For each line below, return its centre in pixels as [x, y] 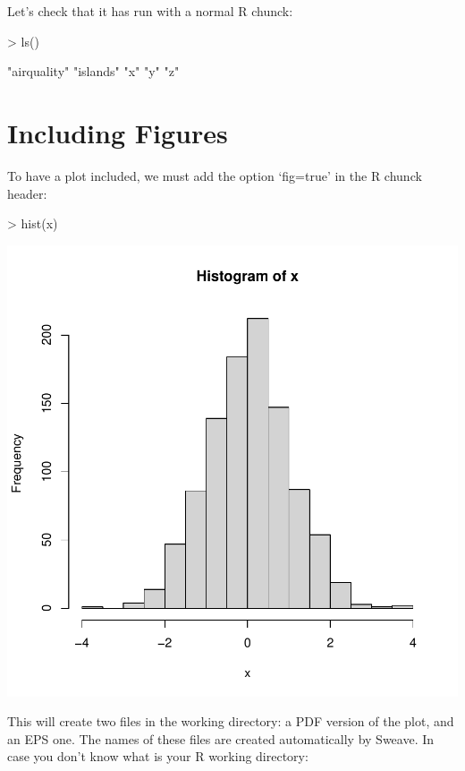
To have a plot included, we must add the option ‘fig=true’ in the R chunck [215, 175]
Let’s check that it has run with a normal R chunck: [150, 11]
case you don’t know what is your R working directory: [158, 756]
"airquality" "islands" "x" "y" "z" [93, 71]
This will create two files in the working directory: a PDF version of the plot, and [231, 721]
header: [27, 193]
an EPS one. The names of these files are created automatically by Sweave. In [221, 738]
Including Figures [118, 132]
